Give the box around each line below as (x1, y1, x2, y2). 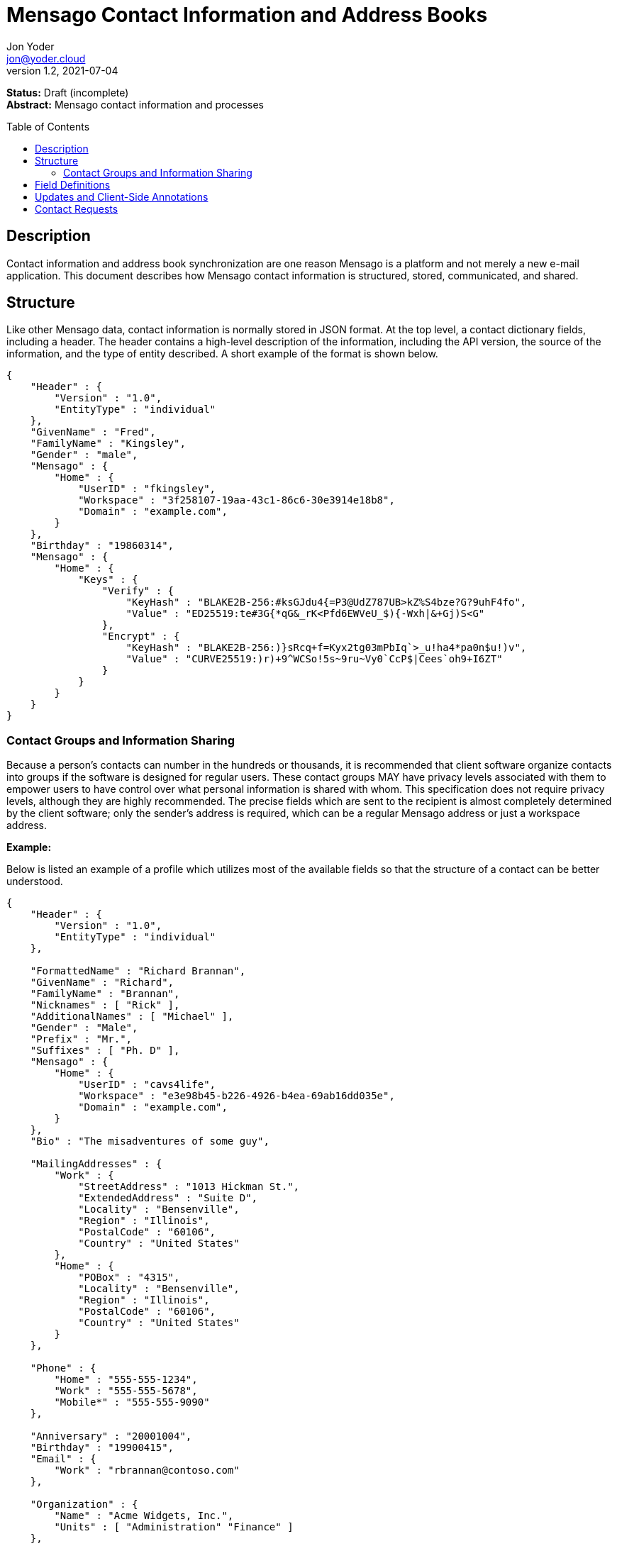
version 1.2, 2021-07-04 (6, 64, 118, 77)
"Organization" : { (30, 1498, 138, 1511)
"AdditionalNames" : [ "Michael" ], (30, 1011, 234, 1023)
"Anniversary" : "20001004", (30, 1430, 192, 1442)
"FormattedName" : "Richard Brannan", (30, 965, 246, 977)
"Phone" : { (30, 1362, 96, 1374)
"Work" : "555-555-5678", (54, 1385, 198, 1397)
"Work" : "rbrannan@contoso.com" (54, 1464, 240, 1477)
